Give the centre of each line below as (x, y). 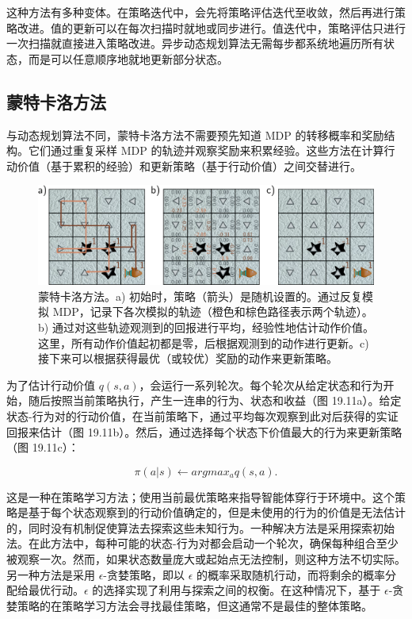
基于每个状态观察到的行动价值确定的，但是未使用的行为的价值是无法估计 (217, 512)
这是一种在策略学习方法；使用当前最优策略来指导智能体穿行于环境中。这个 (200, 496)
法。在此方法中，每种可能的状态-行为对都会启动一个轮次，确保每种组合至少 (202, 543)
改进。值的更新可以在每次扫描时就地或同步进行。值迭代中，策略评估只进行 (211, 27)
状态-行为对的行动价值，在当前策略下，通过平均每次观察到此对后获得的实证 (202, 415)
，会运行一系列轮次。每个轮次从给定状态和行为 (261, 384)
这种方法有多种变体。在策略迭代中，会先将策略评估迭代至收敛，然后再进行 (200, 12)
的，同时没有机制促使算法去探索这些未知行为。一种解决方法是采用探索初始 (200, 527)
